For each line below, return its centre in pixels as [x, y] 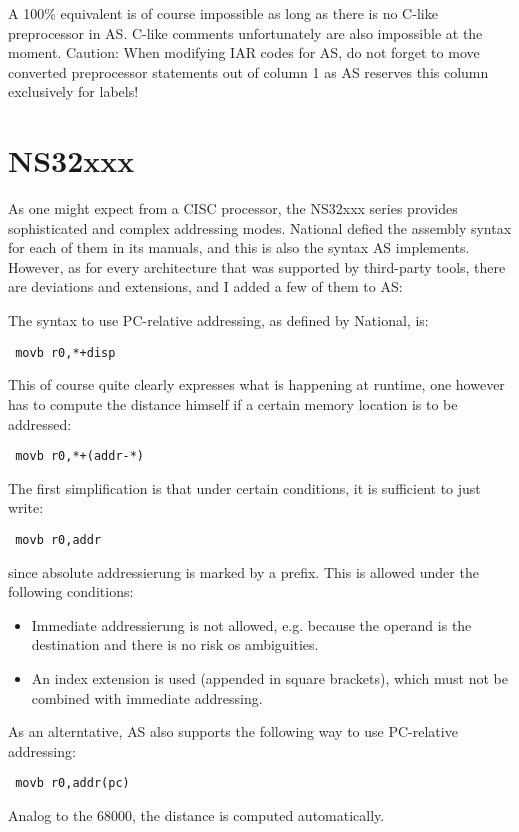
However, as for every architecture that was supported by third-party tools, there [257, 266]
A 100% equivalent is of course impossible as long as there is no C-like [223, 13]
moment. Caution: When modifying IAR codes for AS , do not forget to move [244, 52]
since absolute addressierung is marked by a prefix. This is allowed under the [243, 571]
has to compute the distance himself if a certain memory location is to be [233, 403]
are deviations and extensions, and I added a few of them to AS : [205, 286]
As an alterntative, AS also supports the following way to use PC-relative [233, 731]
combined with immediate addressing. [147, 697]
